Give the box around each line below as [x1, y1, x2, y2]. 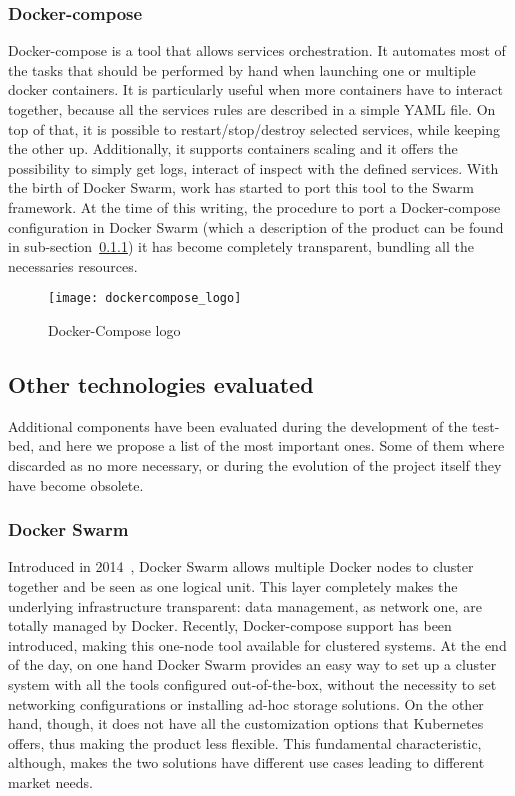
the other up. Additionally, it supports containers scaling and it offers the [8, 138, 458, 159]
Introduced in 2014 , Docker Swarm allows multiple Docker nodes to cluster [8, 556, 474, 577]
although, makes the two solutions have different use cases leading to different [8, 752, 485, 773]
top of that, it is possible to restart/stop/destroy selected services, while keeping [8, 118, 500, 139]
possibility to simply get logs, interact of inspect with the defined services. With [8, 157, 499, 178]
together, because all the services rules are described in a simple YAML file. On [8, 99, 496, 119]
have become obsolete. [8, 474, 144, 495]
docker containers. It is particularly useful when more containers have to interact [8, 79, 503, 100]
